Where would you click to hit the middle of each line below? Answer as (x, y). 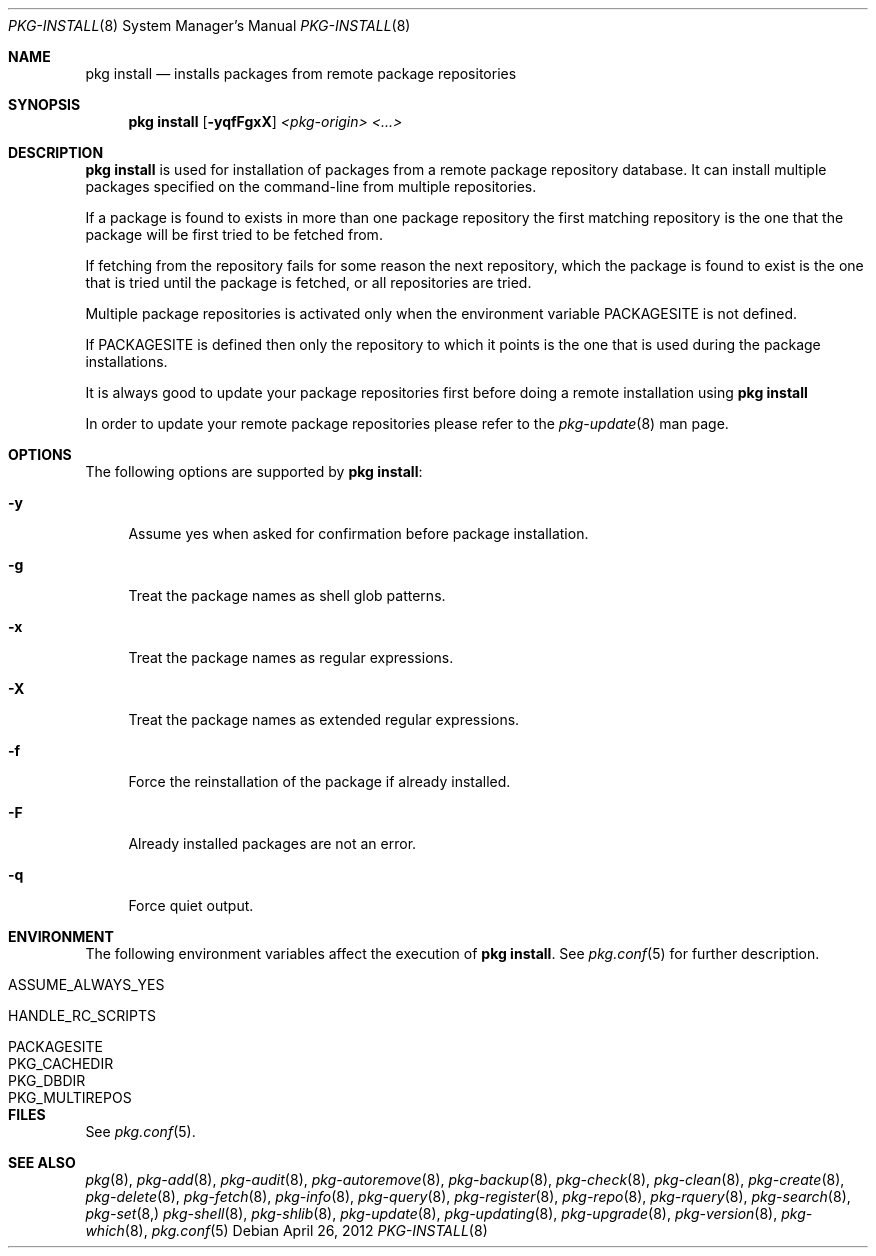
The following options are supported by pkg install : (254, 471)
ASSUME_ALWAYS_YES (86, 984)
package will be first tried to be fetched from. (234, 234)
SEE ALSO (42, 1162)
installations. (126, 361)
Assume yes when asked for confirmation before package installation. (358, 533)
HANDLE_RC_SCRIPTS (82, 1015)
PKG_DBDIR (47, 1080)
